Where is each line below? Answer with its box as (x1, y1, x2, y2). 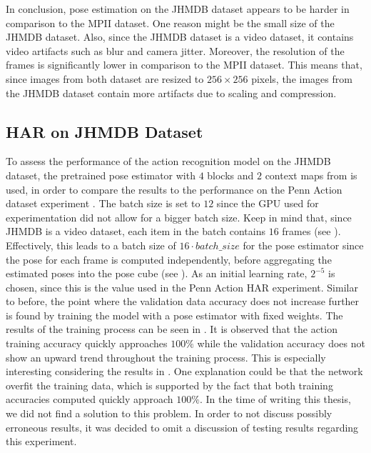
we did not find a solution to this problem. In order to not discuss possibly (6, 406, 332, 421)
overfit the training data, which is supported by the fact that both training (6, 377, 333, 392)
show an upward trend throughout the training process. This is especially (6, 349, 326, 364)
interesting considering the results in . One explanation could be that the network (6, 364, 363, 379)
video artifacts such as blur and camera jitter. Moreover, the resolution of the (6, 43, 345, 58)
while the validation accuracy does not (197, 336, 365, 351)
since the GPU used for (216, 196, 319, 211)
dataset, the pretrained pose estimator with (6, 167, 195, 182)
